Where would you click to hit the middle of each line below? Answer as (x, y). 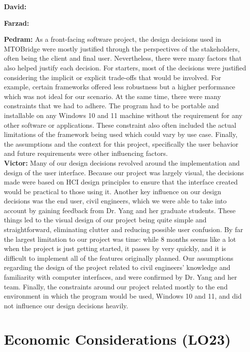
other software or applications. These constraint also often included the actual (120, 125)
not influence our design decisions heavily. (66, 305)
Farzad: (17, 23)
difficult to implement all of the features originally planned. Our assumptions (119, 258)
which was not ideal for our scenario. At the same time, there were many (113, 96)
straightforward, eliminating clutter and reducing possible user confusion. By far (124, 229)
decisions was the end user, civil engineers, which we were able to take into (115, 201)
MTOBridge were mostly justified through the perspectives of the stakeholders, (122, 48)
